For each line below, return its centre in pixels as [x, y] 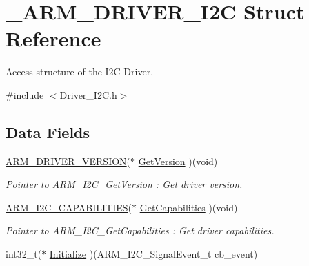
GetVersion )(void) [178, 161]
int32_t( [24, 254]
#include [25, 94]
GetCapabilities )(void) [189, 207]
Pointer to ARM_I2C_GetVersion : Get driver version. [124, 184]
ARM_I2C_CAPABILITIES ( [69, 207]
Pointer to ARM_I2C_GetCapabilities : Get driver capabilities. [140, 230]
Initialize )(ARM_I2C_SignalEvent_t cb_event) [153, 254]
